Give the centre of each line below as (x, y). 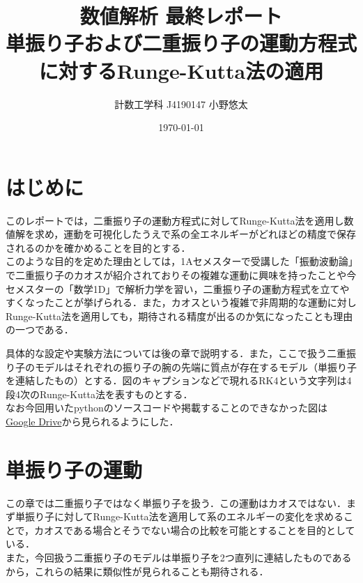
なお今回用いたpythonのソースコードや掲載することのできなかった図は (167, 408)
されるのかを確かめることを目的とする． (98, 247)
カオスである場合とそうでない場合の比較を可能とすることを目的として (195, 530)
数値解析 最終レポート (181, 16)
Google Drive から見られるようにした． (92, 421)
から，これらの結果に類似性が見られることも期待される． (137, 571)
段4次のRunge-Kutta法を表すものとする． (99, 394)
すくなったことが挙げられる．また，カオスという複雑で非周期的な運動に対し (181, 302)
